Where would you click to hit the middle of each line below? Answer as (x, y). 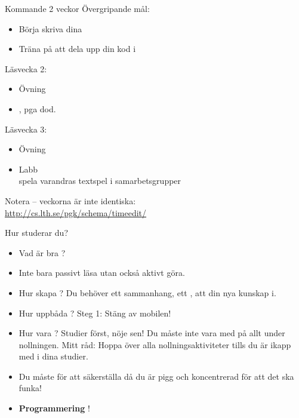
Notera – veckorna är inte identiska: (70, 200)
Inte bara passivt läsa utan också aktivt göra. (102, 273)
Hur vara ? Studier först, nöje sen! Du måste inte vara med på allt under (152, 333)
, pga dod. (37, 108)
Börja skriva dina (50, 28)
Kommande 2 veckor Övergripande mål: (77, 8)
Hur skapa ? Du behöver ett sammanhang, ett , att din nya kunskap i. (147, 292)
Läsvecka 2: (26, 68)
